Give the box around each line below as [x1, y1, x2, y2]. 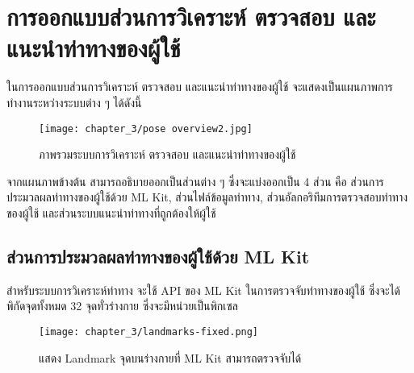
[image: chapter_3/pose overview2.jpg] [39, 122, 253, 135]
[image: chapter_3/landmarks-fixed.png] [39, 325, 259, 338]
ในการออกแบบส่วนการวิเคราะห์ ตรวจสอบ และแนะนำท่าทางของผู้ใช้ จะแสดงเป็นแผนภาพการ [6, 78, 393, 95]
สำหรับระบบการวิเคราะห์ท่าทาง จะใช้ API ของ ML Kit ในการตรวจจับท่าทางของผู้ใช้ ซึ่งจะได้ [6, 281, 401, 298]
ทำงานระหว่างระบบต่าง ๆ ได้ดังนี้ [6, 93, 142, 110]
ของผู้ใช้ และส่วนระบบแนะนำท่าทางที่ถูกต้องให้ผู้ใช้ [6, 204, 216, 221]
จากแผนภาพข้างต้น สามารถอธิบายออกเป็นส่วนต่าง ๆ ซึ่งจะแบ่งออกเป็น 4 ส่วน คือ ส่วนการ [6, 172, 384, 189]
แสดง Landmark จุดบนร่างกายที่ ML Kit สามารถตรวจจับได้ [39, 349, 302, 366]
